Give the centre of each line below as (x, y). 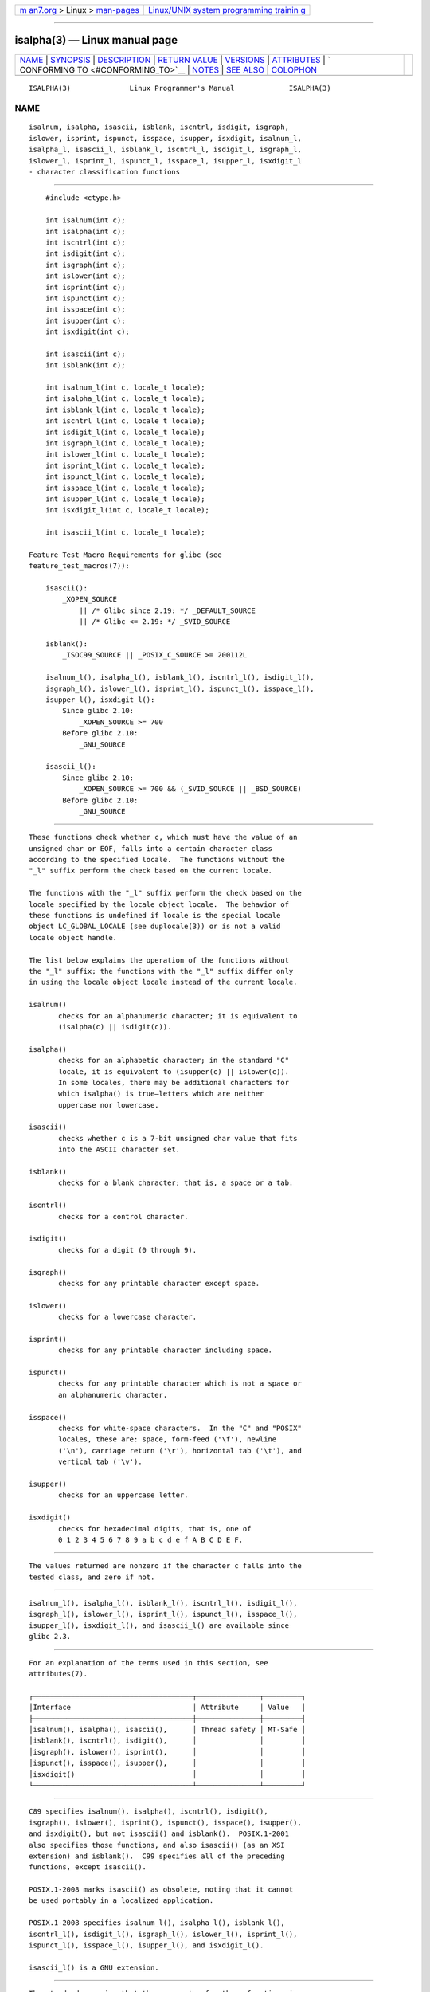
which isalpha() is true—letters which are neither (161, 1094)
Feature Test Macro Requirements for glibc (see (125, 555)
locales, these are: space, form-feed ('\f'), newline (168, 1439)
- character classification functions (105, 172)
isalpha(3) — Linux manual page (96, 40)
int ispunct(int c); (85, 298)
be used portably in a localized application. (121, 1901)
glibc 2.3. (50, 1637)
